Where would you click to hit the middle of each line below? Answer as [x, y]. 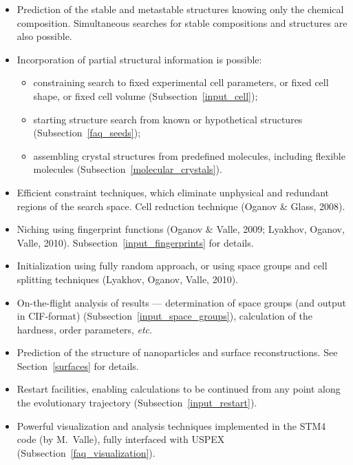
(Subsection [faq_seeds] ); [87, 133]
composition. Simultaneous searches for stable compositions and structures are [182, 22]
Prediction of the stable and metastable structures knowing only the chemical [180, 9]
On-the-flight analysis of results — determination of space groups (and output [181, 302]
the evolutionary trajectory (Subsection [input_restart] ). [137, 403]
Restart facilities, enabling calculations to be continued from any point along [179, 389]
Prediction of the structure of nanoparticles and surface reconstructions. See [177, 352]
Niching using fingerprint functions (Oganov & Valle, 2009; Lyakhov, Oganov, [181, 229]
